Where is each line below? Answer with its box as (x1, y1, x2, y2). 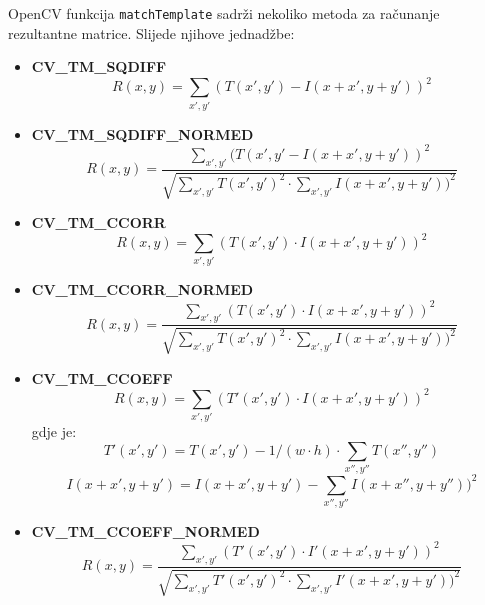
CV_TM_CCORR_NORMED (31, 279, 254, 300)
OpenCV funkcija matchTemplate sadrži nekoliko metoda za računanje (8, 3, 440, 23)
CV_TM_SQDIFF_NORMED (31, 123, 254, 144)
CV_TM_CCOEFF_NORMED (31, 520, 260, 541)
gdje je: (31, 421, 77, 442)
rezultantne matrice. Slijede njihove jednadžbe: (8, 22, 295, 43)
